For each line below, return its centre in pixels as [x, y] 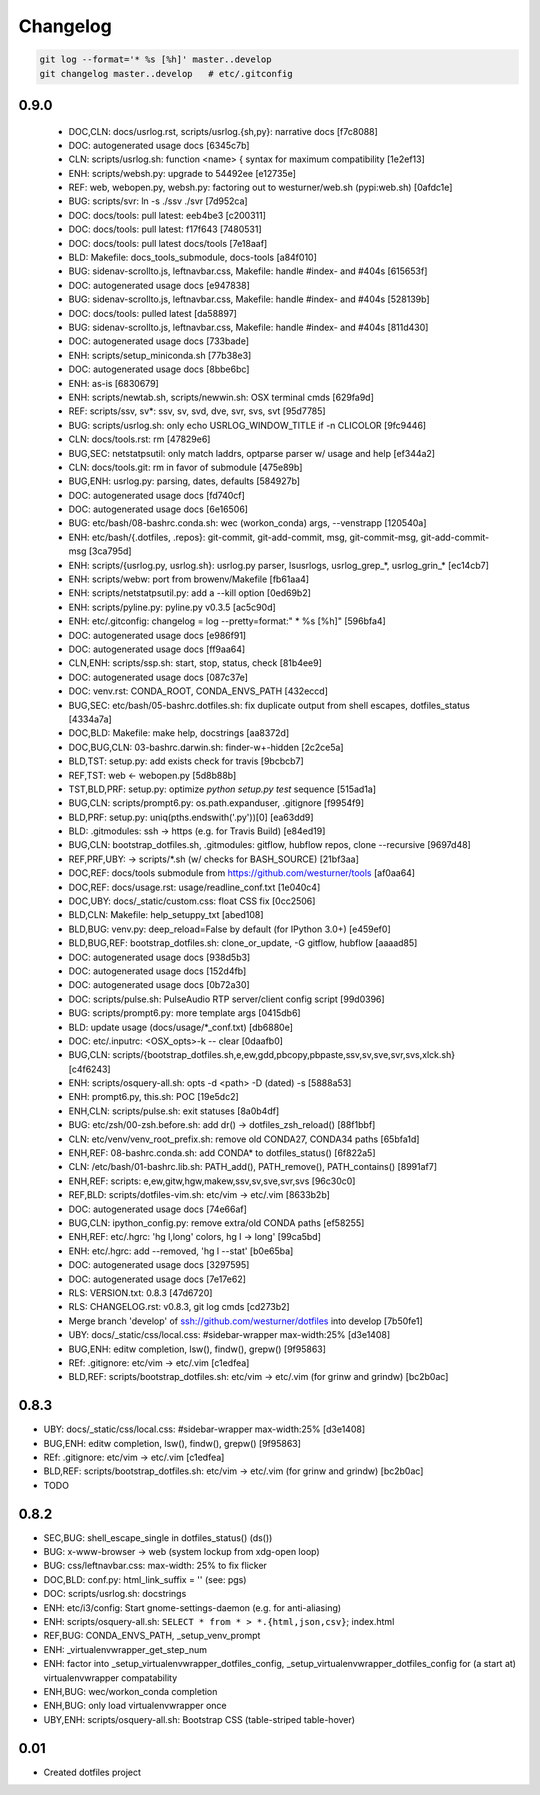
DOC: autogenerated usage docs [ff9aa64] [157, 649]
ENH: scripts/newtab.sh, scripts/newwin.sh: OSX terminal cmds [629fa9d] [221, 397]
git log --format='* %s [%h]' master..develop [155, 59]
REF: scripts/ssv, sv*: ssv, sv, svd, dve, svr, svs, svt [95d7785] [197, 411]
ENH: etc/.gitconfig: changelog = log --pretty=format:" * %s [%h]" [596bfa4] [227, 621]
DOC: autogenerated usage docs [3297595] [159, 1265]
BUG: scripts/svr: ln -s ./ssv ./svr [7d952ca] [158, 201]
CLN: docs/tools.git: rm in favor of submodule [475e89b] [185, 467]
